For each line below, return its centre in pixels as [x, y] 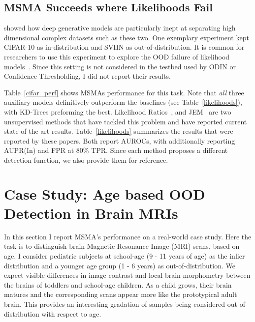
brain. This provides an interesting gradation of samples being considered [115, 304]
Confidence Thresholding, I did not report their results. [87, 76]
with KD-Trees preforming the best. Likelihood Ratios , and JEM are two [118, 111]
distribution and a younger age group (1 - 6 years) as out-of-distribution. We [120, 265]
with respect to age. [71, 313]
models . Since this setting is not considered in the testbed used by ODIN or [120, 66]
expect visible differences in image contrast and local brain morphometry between [127, 275]
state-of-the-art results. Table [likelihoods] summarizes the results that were [119, 131]
